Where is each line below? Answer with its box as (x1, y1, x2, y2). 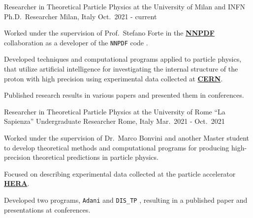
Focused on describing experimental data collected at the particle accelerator (4, 168, 236, 179)
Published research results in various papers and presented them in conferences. (4, 90, 244, 100)
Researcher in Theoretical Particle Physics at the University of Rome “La (4, 106, 225, 116)
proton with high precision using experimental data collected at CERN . (4, 73, 223, 83)
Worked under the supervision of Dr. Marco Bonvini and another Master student (4, 133, 250, 143)
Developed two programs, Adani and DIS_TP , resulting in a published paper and (4, 194, 248, 205)
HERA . (4, 178, 30, 188)
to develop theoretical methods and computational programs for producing (4, 142, 229, 152)
